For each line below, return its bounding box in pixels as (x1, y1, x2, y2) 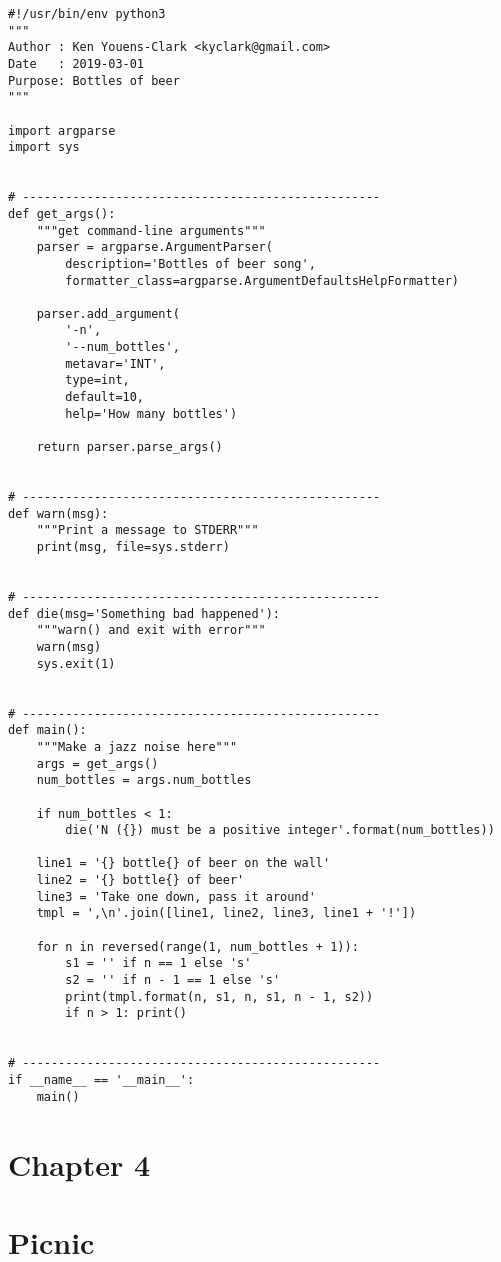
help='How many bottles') (65, 406, 238, 421)
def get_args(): (8, 206, 116, 221)
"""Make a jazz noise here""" (36, 739, 238, 754)
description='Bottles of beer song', (65, 256, 316, 271)
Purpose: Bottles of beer (8, 73, 180, 88)
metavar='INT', (65, 356, 166, 371)
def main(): (8, 723, 87, 738)
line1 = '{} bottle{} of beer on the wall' (36, 856, 331, 871)
